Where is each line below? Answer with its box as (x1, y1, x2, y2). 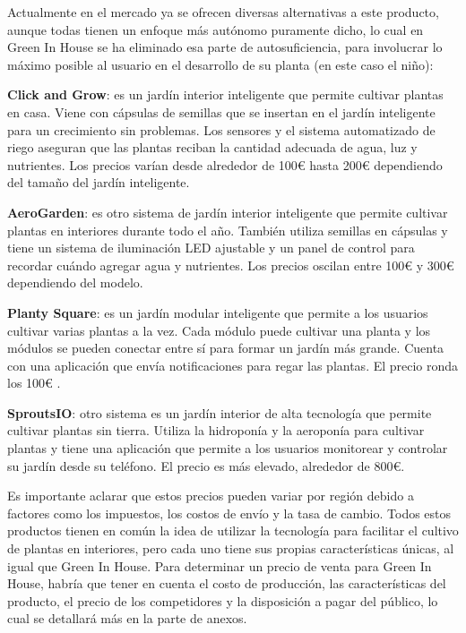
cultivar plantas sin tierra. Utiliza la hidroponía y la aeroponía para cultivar (7, 421, 425, 440)
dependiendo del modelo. (7, 273, 143, 292)
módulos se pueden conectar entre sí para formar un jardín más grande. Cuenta (7, 338, 444, 357)
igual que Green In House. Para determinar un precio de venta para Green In (7, 556, 432, 575)
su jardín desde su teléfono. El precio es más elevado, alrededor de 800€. (7, 456, 405, 475)
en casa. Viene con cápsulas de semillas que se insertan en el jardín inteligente (7, 102, 436, 121)
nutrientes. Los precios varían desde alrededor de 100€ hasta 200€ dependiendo (7, 155, 443, 174)
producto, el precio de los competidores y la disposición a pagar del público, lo (7, 591, 438, 610)
